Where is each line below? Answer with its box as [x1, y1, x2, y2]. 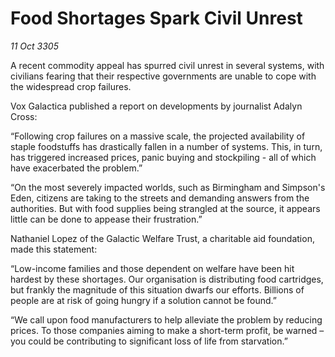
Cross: [10, 110, 38, 122]
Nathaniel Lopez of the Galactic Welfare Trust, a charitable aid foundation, [10, 232, 315, 244]
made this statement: [10, 243, 98, 255]
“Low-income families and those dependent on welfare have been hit [10, 262, 295, 274]
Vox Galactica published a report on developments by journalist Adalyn [10, 100, 303, 112]
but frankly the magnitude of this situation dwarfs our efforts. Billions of [10, 283, 305, 296]
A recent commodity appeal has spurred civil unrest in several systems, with [10, 59, 325, 71]
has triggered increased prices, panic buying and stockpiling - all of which [10, 151, 317, 163]
